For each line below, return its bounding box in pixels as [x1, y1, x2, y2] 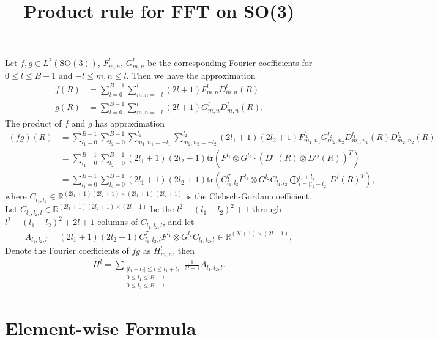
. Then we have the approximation [126, 68, 256, 81]
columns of [97, 215, 138, 228]
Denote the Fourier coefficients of [5, 244, 129, 257]
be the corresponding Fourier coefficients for [147, 56, 313, 69]
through [251, 202, 282, 215]
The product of [5, 117, 62, 130]
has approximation [95, 117, 165, 130]
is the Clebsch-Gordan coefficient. [185, 190, 312, 202]
